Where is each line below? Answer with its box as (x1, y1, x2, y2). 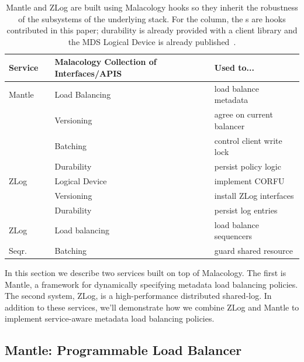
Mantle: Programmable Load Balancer (5, 341, 242, 359)
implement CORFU (214, 174, 285, 187)
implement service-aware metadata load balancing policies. (5, 312, 215, 325)
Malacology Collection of (54, 56, 157, 68)
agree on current (214, 108, 273, 120)
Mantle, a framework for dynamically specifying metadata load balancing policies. (5, 278, 298, 290)
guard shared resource (214, 244, 293, 256)
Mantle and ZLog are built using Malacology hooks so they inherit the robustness (6, 1, 298, 13)
